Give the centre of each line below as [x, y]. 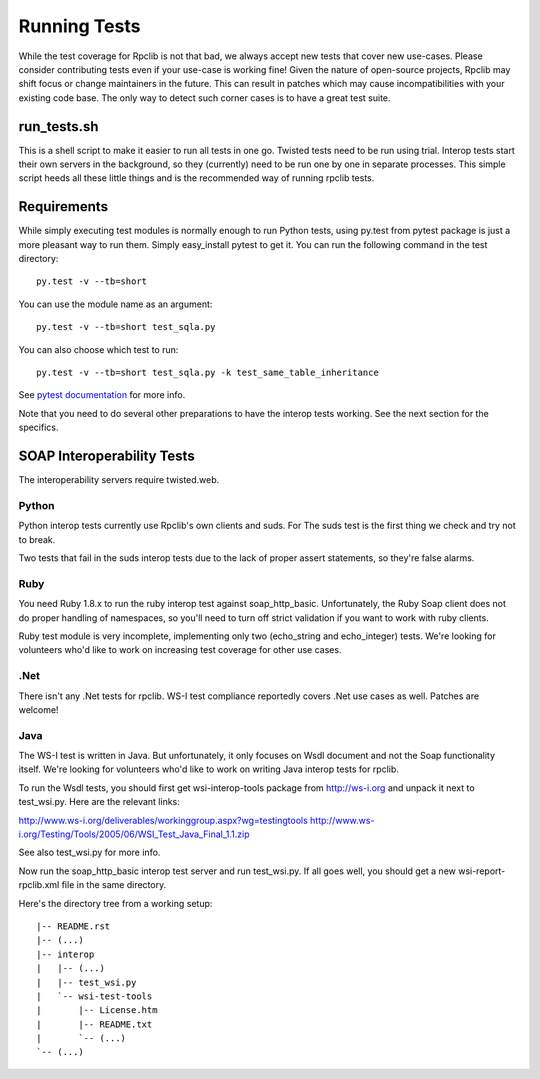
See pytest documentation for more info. [102, 395]
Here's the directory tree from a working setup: [115, 903]
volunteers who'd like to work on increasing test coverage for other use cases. [180, 650]
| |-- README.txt [94, 1024]
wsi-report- [482, 871]
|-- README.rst [73, 926]
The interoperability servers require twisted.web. [119, 480]
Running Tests [79, 26]
